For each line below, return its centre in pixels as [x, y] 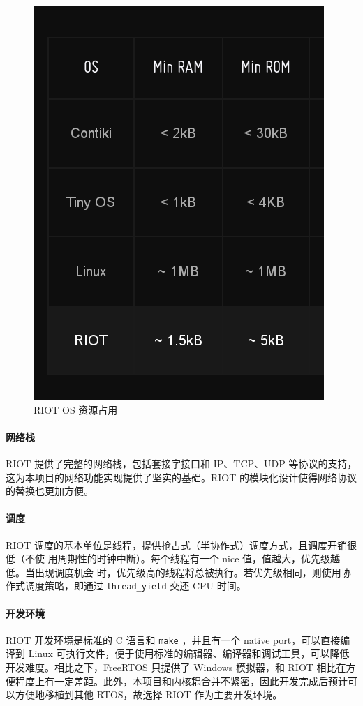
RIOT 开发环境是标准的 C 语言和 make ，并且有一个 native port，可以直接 [173, 639]
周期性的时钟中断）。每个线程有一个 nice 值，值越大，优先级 [194, 558]
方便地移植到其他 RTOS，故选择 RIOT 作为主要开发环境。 [149, 694]
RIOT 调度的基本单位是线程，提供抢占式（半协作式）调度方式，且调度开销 [177, 544]
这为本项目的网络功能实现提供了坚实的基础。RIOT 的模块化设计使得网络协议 [181, 477]
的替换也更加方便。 [50, 491]
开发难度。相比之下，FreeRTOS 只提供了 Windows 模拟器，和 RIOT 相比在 [176, 667]
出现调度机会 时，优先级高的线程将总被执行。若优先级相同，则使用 [188, 572]
